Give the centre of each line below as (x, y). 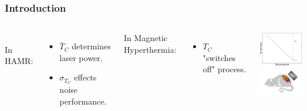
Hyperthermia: (150, 49)
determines (91, 46)
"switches (219, 57)
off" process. (224, 69)
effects (85, 77)
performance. (83, 101)
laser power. (81, 57)
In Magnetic (146, 38)
